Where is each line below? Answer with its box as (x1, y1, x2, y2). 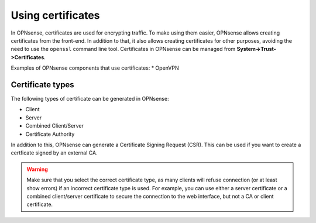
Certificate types (11, 80, 74, 90)
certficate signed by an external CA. (11, 149, 98, 156)
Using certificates (11, 9, 100, 22)
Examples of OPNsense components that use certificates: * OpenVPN (11, 64, 180, 71)
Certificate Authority (25, 131, 75, 138)
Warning (26, 166, 48, 173)
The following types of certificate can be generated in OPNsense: (11, 95, 169, 102)
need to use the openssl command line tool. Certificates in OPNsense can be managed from (11, 46, 236, 53)
